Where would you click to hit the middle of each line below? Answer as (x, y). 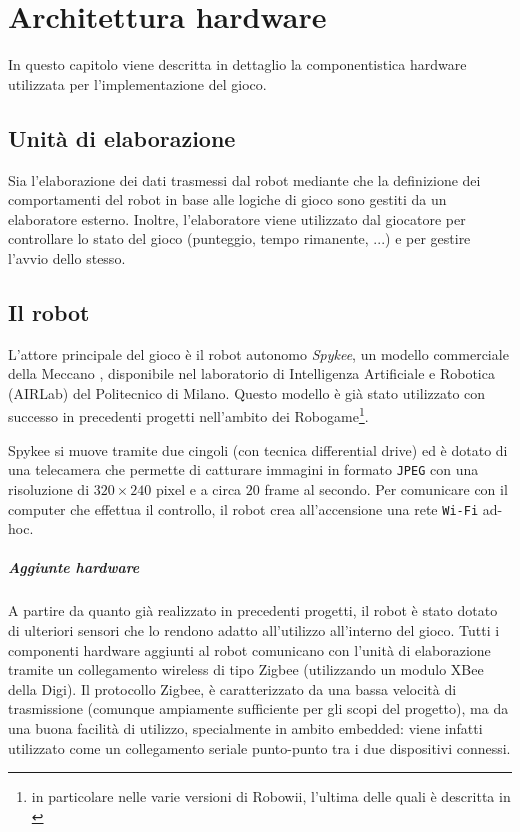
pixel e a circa (198, 488)
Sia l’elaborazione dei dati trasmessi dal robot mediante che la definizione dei (244, 179)
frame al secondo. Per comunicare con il (386, 488)
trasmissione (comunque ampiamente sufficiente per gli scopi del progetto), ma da (258, 708)
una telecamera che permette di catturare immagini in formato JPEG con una (243, 469)
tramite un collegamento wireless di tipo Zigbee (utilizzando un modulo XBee (246, 669)
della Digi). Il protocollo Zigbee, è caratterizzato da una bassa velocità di (232, 688)
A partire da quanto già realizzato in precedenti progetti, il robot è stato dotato (253, 610)
